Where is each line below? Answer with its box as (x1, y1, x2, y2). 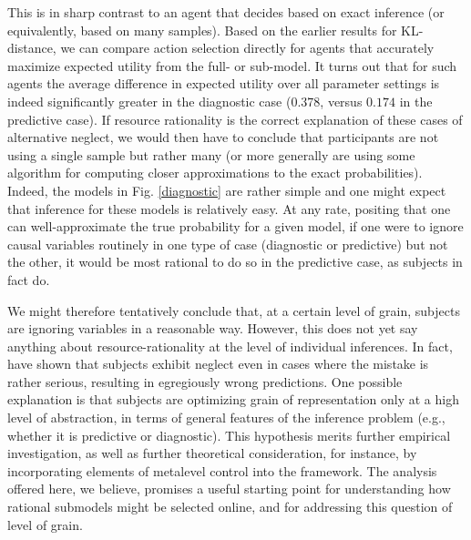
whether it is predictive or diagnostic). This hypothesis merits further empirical (7, 425, 451, 444)
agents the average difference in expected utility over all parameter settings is (7, 74, 440, 93)
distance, (7, 38, 56, 57)
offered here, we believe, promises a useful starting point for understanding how (7, 479, 451, 498)
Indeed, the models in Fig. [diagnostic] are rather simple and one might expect (7, 180, 446, 199)
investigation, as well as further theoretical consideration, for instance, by (7, 443, 417, 463)
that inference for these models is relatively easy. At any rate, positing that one (7, 199, 451, 218)
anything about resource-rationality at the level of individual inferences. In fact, (7, 336, 453, 355)
